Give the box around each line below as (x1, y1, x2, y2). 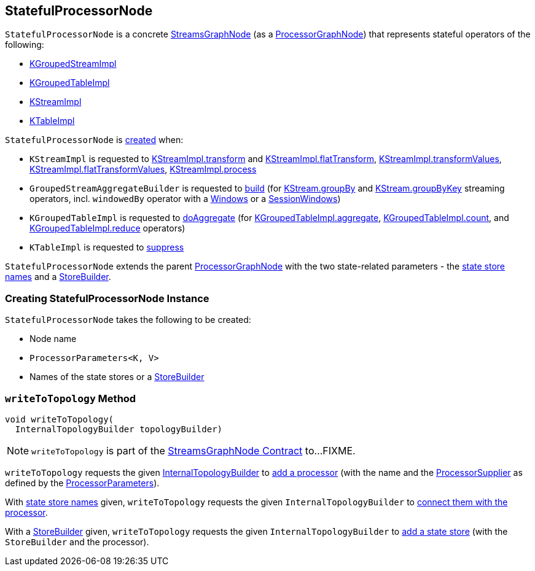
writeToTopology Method (5, 392, 136, 405)
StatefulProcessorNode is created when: (5, 134, 184, 146)
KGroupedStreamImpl (29, 58, 117, 69)
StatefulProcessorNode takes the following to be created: (5, 314, 251, 325)
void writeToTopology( (5, 414, 114, 424)
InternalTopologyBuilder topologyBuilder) (15, 424, 223, 434)
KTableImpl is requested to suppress (29, 242, 184, 253)
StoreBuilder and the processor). (5, 536, 149, 547)
